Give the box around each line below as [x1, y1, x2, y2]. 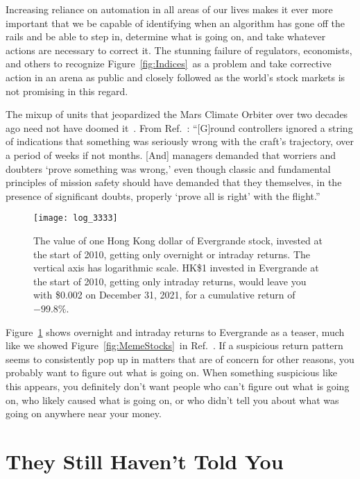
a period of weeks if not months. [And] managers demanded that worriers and [6, 147, 336, 162]
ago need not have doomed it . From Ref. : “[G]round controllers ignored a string [6, 120, 353, 135]
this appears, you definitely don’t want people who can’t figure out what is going [6, 378, 350, 393]
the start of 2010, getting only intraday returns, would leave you [33, 274, 307, 288]
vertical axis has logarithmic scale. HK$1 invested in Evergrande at [33, 260, 319, 275]
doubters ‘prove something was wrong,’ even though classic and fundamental [6, 161, 331, 176]
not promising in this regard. [6, 83, 128, 98]
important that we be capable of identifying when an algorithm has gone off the [6, 15, 345, 30]
